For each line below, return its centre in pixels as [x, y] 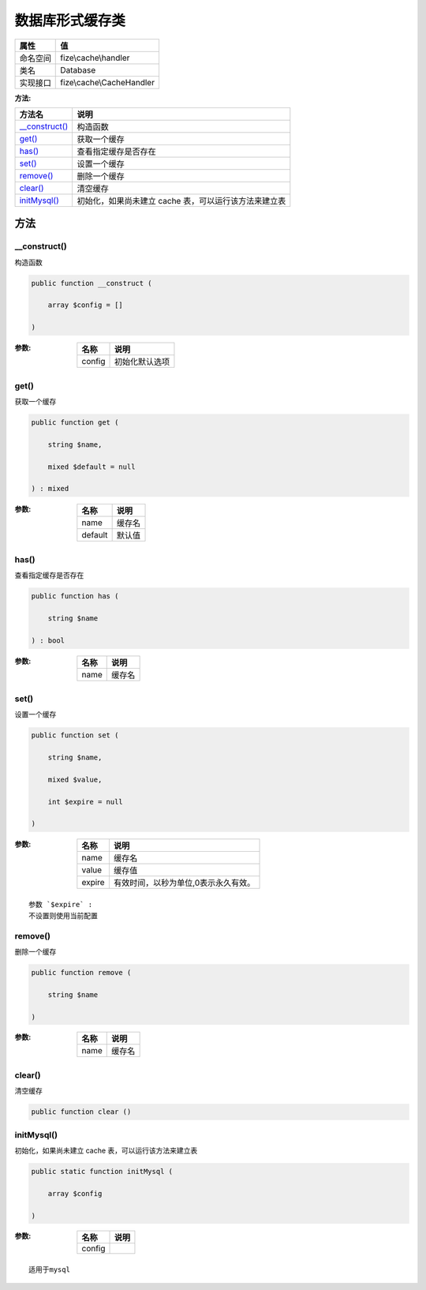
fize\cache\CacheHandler [108, 82]
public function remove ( [81, 972]
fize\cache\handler [95, 58]
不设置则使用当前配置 [63, 915]
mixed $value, [75, 779]
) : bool [48, 640]
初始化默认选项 [142, 362]
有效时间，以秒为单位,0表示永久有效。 [184, 883]
